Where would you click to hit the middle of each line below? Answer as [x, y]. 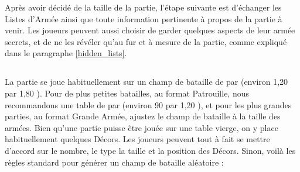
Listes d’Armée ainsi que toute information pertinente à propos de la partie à [144, 18]
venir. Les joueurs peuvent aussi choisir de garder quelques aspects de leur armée [150, 30]
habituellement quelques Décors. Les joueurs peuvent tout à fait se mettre [137, 139]
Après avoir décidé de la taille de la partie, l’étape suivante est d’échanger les [143, 7]
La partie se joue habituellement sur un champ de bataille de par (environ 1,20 [146, 82]
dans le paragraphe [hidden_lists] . [66, 53]
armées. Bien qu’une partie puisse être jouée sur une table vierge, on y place [142, 127]
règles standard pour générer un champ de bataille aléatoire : [114, 162]
